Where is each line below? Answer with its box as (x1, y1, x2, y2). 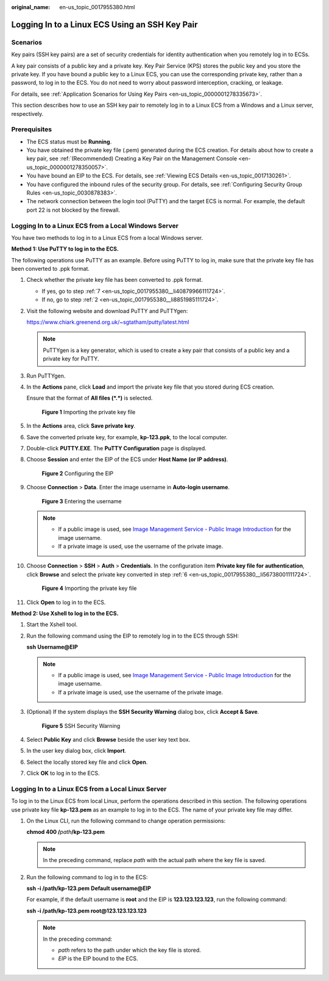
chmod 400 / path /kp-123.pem (26, 828, 105, 836)
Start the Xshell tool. (26, 621, 78, 628)
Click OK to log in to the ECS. (26, 769, 100, 777)
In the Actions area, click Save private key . (26, 422, 136, 429)
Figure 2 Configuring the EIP (41, 470, 114, 477)
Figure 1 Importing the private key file (41, 408, 136, 415)
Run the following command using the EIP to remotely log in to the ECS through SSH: (26, 632, 239, 639)
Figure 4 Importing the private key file (41, 584, 137, 592)
